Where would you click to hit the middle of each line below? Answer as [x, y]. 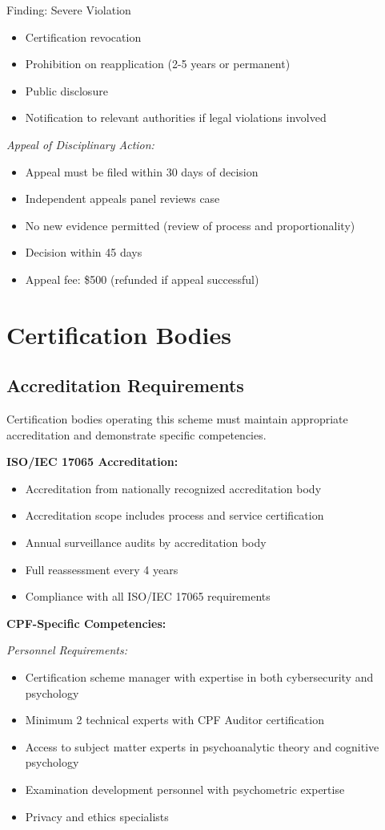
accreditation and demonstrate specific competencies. [136, 434]
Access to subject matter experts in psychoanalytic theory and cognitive [202, 746]
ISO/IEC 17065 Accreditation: [92, 462]
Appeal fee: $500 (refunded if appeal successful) [142, 279]
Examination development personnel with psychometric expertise [185, 790]
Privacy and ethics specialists [97, 816]
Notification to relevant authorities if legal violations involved [176, 117]
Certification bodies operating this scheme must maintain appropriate [177, 419]
